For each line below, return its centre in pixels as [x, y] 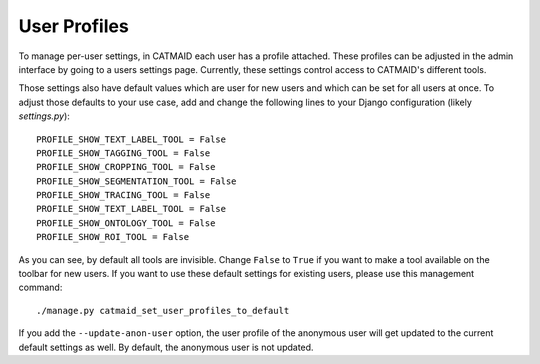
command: [40, 287]
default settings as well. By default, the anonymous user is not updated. [166, 347]
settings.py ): [44, 116]
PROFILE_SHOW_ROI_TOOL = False [113, 237]
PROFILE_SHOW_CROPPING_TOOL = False [126, 167]
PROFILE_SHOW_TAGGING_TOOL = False [123, 153]
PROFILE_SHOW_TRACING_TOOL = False [123, 195]
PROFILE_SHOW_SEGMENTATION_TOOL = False [136, 181]
